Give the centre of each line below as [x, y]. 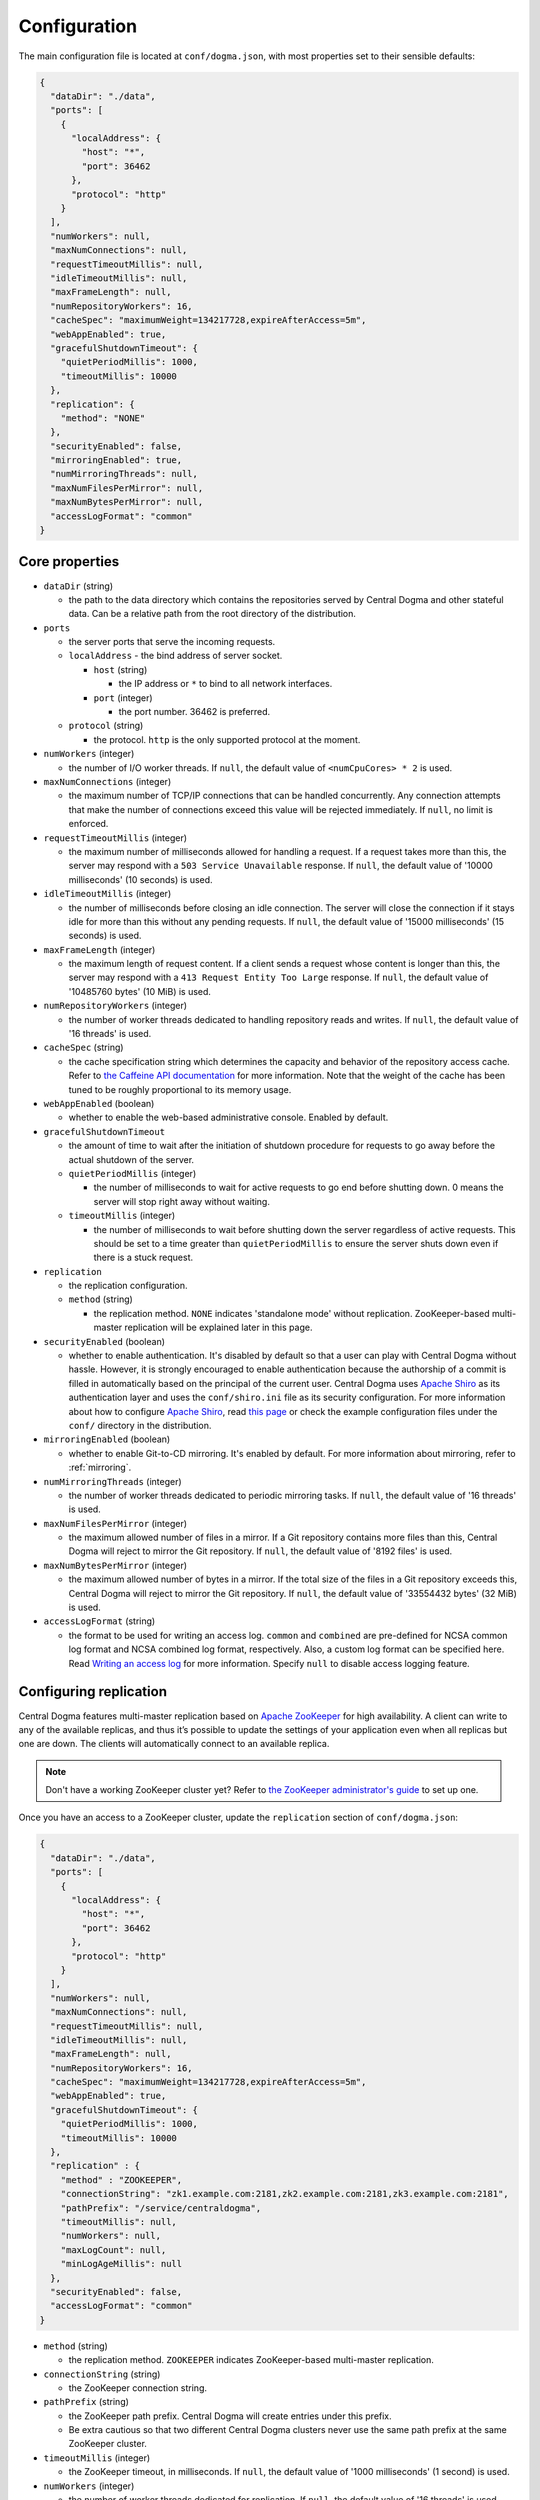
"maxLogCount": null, [113, 2249]
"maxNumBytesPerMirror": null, [127, 502]
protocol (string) [106, 726]
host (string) [120, 669]
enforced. [88, 824]
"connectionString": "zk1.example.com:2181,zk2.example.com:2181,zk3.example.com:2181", [284, 2194]
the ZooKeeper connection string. [137, 2387]
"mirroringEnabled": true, [116, 460]
